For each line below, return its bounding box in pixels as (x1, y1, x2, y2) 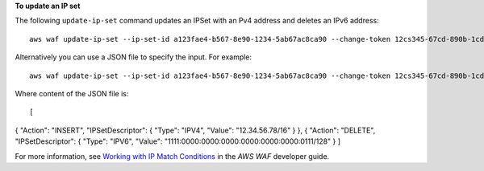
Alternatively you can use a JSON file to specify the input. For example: (15, 52, 252, 62)
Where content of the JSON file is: (15, 88, 129, 98)
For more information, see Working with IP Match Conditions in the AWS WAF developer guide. (15, 151, 330, 161)
